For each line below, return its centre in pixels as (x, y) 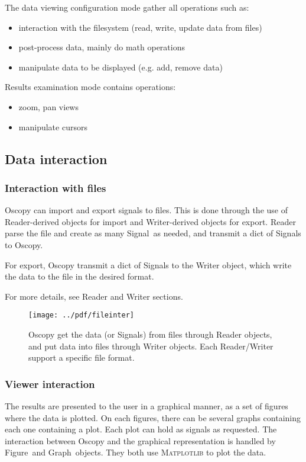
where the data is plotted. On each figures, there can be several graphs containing (153, 417)
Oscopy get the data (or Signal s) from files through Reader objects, (150, 334)
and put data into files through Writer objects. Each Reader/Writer (151, 346)
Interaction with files (56, 187)
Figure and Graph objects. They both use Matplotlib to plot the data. (136, 452)
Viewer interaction (50, 384)
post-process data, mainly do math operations (102, 47)
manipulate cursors (53, 126)
